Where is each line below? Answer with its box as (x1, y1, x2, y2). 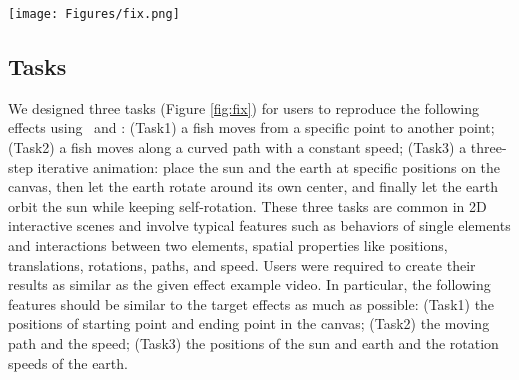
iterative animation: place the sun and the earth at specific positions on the (37, 156, 501, 177)
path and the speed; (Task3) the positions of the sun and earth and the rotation (8, 332, 499, 353)
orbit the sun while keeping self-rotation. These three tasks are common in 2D (8, 195, 487, 216)
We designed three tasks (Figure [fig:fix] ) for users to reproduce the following (8, 97, 480, 118)
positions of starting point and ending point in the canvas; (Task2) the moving (8, 313, 490, 334)
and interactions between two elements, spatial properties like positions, (8, 235, 448, 256)
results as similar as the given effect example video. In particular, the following (8, 274, 491, 295)
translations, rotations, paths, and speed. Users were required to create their (8, 254, 476, 275)
